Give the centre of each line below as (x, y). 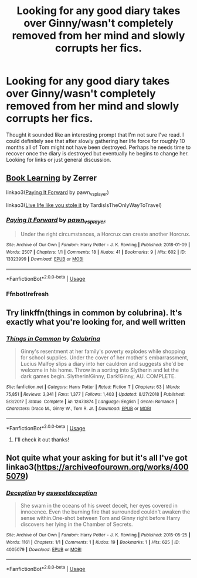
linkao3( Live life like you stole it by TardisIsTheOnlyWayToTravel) (84, 205)
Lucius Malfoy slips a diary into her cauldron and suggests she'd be (102, 364)
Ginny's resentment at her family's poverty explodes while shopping (103, 351)
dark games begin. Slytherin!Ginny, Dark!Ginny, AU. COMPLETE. (98, 376)
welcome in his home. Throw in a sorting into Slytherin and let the (100, 370)
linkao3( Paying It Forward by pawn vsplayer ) (58, 193)
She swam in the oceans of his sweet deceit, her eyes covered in (99, 506)
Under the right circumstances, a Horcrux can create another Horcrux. (105, 234)
